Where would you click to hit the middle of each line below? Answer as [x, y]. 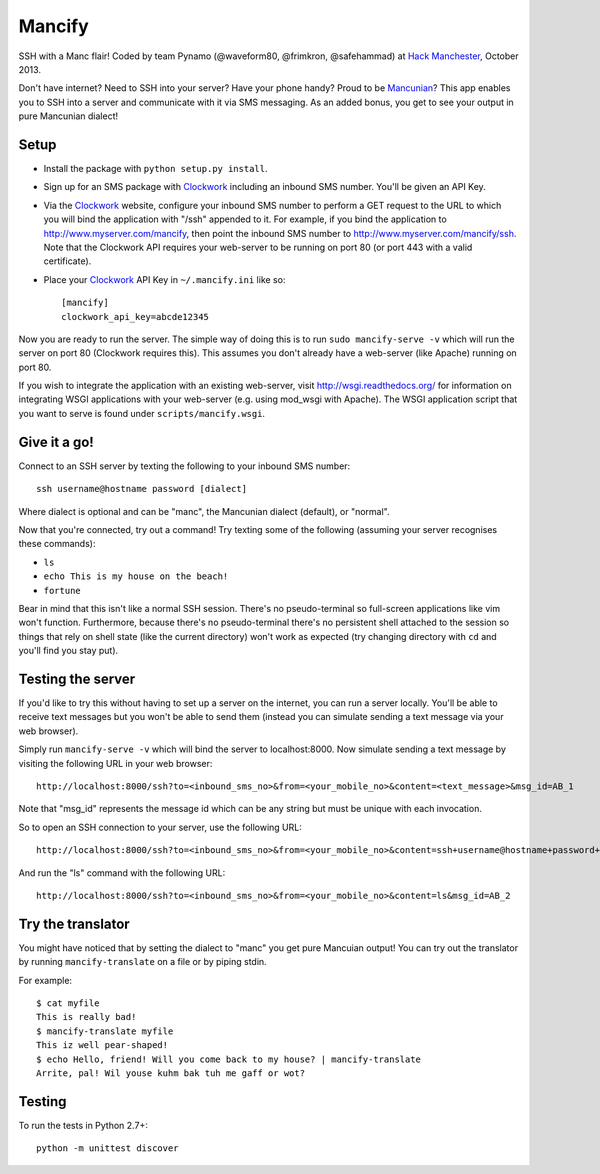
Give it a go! [56, 441]
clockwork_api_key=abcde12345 [135, 316]
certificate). [67, 261]
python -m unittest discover [107, 1148]
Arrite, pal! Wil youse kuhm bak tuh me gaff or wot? [170, 1073]
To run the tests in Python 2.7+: [83, 1125]
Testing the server [77, 678]
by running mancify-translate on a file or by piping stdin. [142, 962]
